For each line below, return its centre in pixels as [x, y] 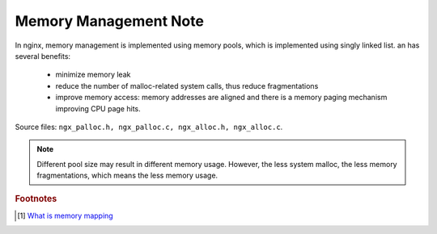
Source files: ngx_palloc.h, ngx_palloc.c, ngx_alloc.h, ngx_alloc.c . [149, 127]
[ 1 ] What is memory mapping [65, 215]
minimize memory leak [93, 75]
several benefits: [43, 56]
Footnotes [36, 199]
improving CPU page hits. [98, 108]
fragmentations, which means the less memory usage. [127, 175]
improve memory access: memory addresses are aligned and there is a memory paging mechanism [221, 98]
